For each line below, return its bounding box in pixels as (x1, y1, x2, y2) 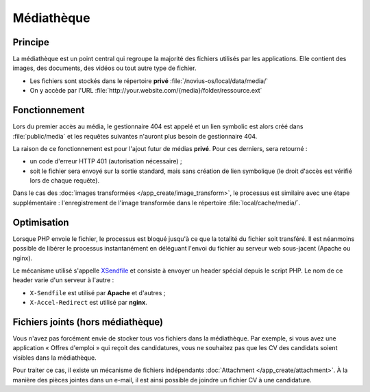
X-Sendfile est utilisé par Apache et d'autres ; (29, 288, 166, 297)
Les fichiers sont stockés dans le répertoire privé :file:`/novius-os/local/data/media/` (29, 76, 269, 85)
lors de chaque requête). (29, 176, 99, 185)
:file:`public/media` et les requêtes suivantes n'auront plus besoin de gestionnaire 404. (12, 132, 258, 140)
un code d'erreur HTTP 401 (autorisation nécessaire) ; (29, 157, 182, 165)
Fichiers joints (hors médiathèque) (12, 316, 164, 327)
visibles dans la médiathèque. (12, 354, 97, 362)
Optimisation (12, 216, 69, 228)
